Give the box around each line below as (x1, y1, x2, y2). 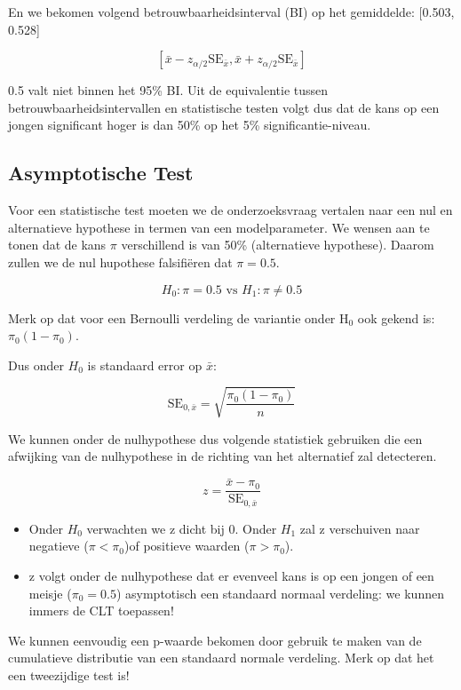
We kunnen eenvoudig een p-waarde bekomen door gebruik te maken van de (8, 631, 422, 649)
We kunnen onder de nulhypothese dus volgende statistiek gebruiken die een (8, 429, 423, 448)
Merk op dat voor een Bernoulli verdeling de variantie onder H (8, 308, 349, 327)
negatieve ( (28, 536, 89, 555)
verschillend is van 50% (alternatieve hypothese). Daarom (121, 235, 434, 254)
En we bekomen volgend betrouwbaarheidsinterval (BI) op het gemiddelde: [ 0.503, (8, 3, 455, 20)
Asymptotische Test (8, 159, 194, 186)
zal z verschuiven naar (299, 519, 420, 537)
